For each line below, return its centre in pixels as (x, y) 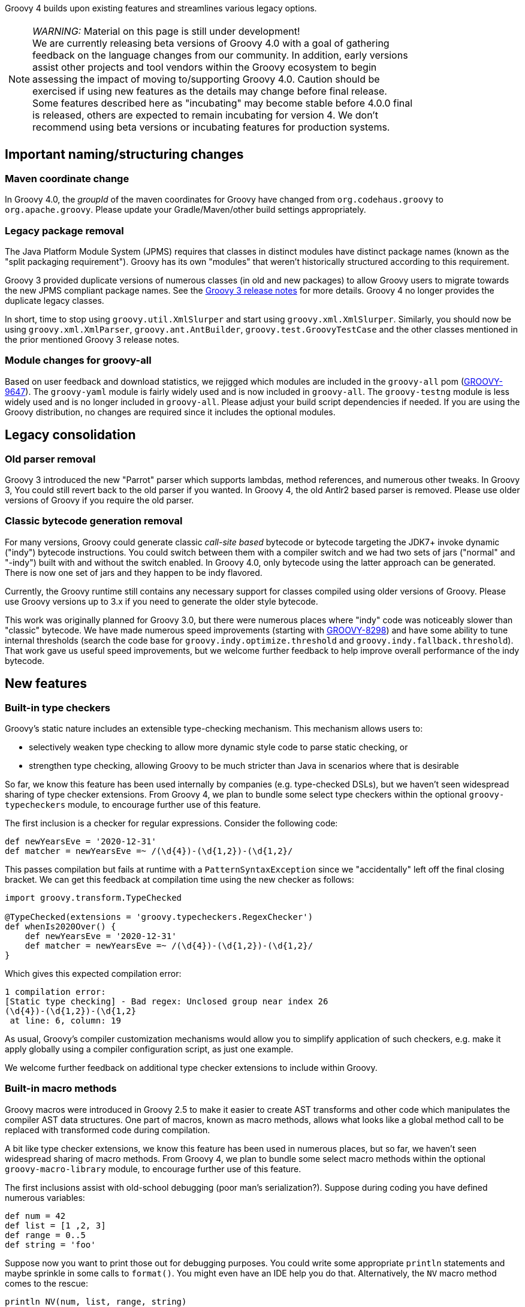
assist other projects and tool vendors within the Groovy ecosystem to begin (205, 67)
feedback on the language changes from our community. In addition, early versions (220, 55)
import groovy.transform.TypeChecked (93, 897)
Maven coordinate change (67, 178)
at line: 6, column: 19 (65, 1020)
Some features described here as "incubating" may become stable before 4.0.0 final (223, 103)
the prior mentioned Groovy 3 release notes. (92, 339)
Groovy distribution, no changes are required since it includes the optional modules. (170, 412)
